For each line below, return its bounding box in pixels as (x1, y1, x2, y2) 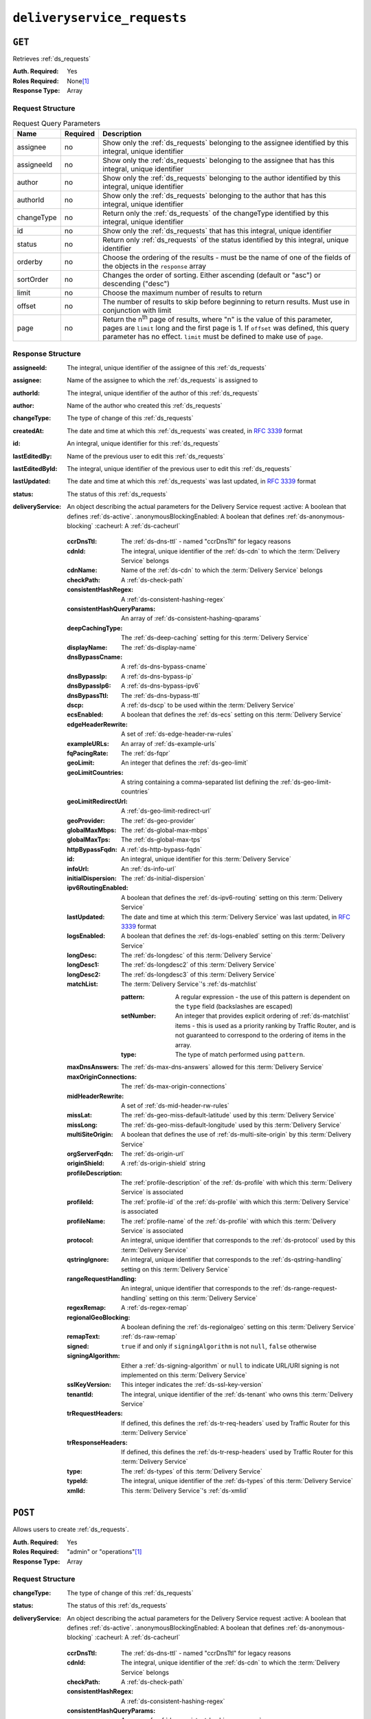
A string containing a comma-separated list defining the (121, 778, 280, 787)
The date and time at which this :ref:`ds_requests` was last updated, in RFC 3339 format (67, 477, 316, 485)
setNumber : (121, 1011, 157, 1020)
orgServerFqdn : (67, 1149, 113, 1158)
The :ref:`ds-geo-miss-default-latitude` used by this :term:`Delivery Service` (121, 1111, 337, 1119)
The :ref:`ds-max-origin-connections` (121, 1082, 227, 1091)
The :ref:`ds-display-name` (121, 643, 197, 651)
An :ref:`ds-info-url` (121, 864, 177, 873)
